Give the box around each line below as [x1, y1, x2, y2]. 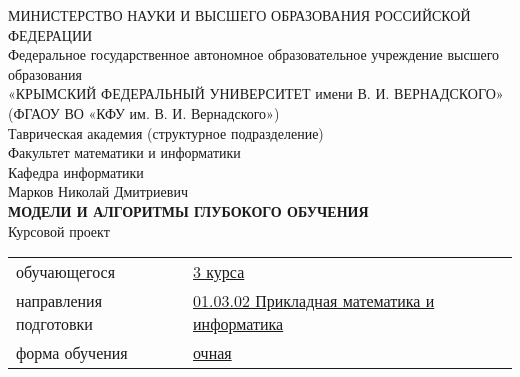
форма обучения [16, 341, 128, 365]
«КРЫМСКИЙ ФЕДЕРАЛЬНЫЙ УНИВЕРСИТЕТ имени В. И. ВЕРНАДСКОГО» [8, 83, 504, 104]
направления [16, 289, 103, 313]
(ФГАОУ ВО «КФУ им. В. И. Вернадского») [8, 102, 280, 123]
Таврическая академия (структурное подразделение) [8, 122, 324, 143]
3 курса [193, 260, 245, 284]
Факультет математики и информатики [8, 142, 241, 163]
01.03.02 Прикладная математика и [193, 289, 435, 313]
